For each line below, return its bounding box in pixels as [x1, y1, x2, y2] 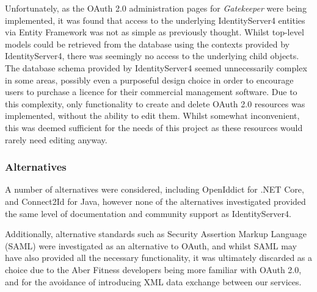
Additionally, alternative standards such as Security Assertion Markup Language [5, 227, 307, 240]
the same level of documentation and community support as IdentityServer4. [5, 207, 291, 219]
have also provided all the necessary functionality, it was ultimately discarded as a [5, 251, 313, 264]
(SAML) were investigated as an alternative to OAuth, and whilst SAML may [5, 239, 297, 252]
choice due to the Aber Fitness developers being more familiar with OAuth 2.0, [5, 263, 302, 276]
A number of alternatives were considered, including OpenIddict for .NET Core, [5, 183, 304, 196]
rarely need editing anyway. [5, 133, 107, 146]
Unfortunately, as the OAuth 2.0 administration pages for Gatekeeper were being [5, 2, 307, 14]
